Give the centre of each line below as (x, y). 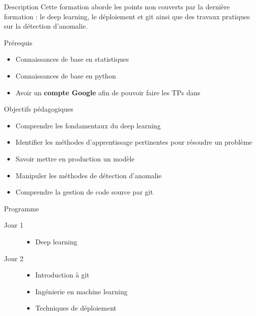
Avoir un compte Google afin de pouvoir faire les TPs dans (108, 92)
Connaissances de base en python (66, 75)
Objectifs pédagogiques (39, 109)
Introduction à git (62, 275)
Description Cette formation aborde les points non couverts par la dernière (117, 6)
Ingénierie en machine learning (81, 291)
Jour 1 (14, 225)
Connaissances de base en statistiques (72, 59)
